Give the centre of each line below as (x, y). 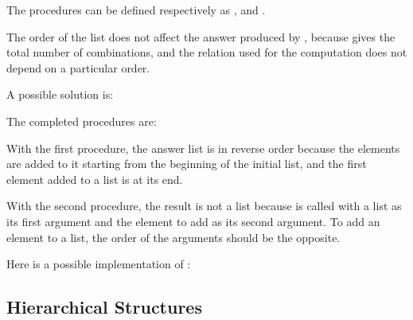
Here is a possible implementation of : (99, 264)
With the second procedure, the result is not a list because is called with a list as (204, 206)
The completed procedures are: (82, 121)
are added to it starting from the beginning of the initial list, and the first (187, 164)
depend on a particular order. (78, 67)
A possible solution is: (60, 94)
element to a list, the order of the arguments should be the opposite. (173, 237)
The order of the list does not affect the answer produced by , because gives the (201, 36)
